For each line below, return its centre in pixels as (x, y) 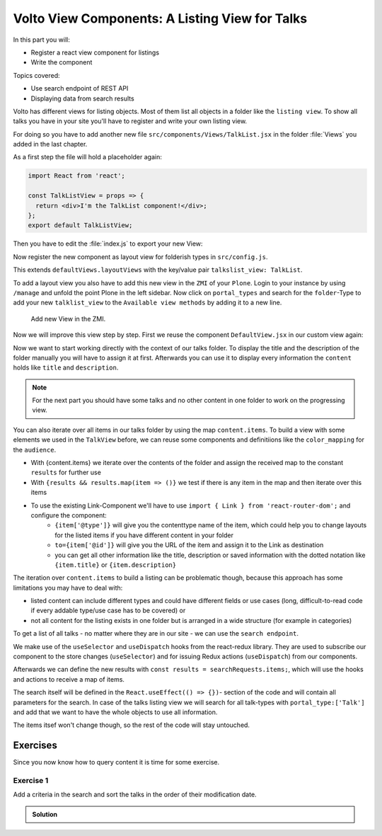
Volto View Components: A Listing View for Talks (160, 18)
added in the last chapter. (50, 144)
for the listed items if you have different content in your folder (144, 535)
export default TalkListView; (80, 225)
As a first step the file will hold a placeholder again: (87, 157)
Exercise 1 (31, 781)
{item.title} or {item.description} (116, 565)
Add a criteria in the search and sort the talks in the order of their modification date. (135, 795)
